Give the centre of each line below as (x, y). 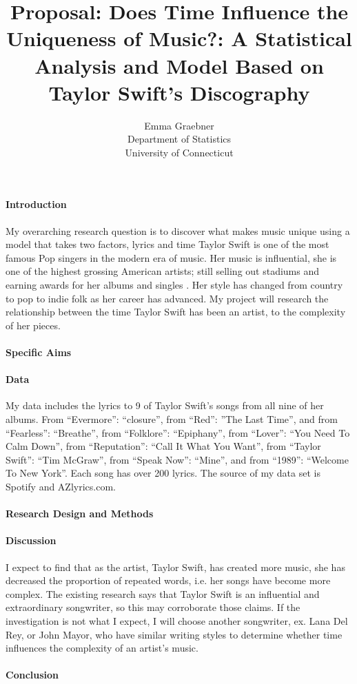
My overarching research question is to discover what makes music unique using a (178, 230)
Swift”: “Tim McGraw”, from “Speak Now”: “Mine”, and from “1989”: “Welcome (177, 459)
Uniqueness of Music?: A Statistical (179, 38)
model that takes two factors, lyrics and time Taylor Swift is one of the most (167, 244)
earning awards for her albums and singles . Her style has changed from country (174, 285)
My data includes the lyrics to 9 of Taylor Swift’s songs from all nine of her (165, 405)
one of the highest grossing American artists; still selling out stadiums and (163, 271)
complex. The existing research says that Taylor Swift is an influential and (163, 593)
